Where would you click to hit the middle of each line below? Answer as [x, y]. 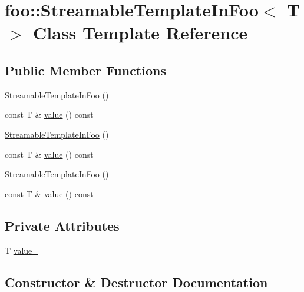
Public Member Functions [85, 70]
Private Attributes [62, 225]
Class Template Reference [141, 33]
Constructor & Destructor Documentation [136, 282]
